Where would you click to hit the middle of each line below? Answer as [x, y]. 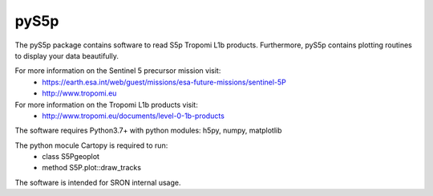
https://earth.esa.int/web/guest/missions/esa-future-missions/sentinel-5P [164, 82]
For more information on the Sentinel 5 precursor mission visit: [118, 71]
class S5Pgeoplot [71, 157]
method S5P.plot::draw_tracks [92, 168]
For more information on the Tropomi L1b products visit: [106, 104]
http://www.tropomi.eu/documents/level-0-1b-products [133, 116]
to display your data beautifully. [67, 55]
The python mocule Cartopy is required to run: [91, 145]
